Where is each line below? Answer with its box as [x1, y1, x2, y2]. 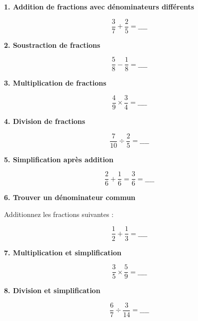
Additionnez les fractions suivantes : [4, 209, 114, 219]
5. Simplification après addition [4, 154, 113, 164]
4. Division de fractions [4, 115, 86, 126]
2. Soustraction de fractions [4, 39, 100, 50]
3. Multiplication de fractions [4, 78, 106, 88]
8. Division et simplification [4, 285, 100, 296]
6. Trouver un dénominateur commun [4, 192, 136, 203]
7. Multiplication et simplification [4, 247, 121, 257]
